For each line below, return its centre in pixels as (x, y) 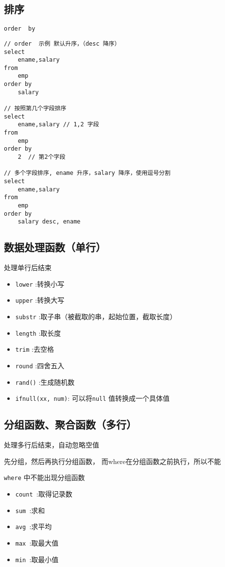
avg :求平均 (34, 526)
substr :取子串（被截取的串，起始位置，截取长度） (96, 317)
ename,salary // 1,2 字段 (58, 125)
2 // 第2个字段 (42, 157)
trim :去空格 (35, 349)
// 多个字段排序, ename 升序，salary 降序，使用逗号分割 (87, 173)
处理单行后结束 (28, 267)
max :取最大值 (37, 543)
